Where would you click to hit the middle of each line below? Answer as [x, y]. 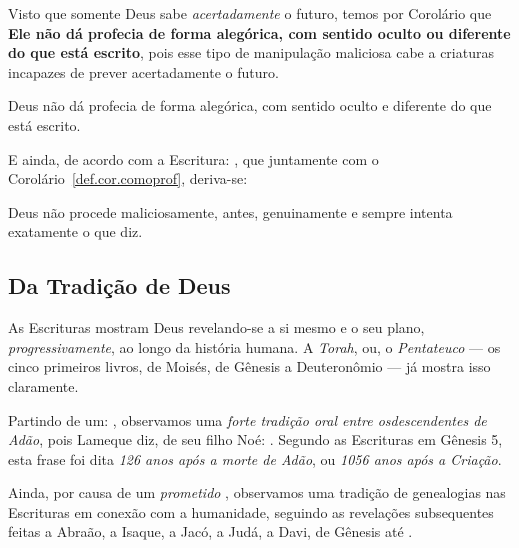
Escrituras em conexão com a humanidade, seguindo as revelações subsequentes [251, 511]
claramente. [43, 385]
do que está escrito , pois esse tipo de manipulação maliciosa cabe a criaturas [251, 52]
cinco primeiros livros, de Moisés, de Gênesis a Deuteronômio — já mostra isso [249, 366]
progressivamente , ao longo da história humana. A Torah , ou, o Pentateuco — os [254, 346]
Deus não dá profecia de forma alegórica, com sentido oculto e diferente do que [250, 105]
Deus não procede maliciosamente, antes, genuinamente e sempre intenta [230, 211]
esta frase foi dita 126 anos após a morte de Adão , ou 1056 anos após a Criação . [255, 458]
